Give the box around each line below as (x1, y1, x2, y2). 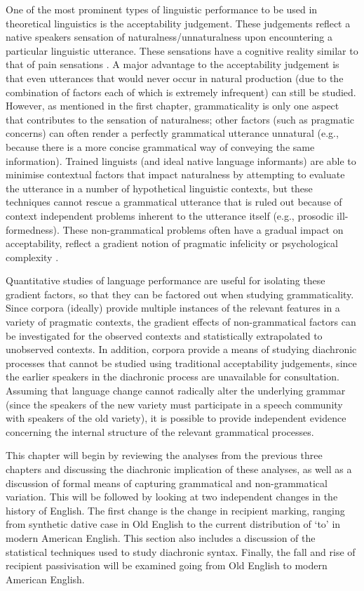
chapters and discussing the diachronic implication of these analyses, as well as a (6, 462, 352, 476)
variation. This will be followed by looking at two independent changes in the (6, 489, 338, 504)
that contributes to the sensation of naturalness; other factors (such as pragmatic (6, 112, 355, 126)
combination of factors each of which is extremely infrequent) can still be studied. (6, 84, 356, 99)
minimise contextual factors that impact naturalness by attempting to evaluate (6, 167, 345, 182)
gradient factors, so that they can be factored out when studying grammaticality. (6, 286, 354, 301)
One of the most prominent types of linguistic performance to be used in (6, 2, 318, 16)
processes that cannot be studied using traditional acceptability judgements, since (6, 355, 357, 370)
